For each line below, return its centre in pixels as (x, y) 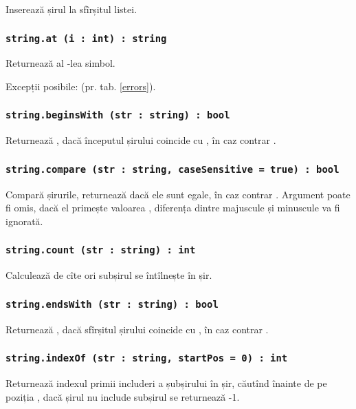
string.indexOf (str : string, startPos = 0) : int (147, 358)
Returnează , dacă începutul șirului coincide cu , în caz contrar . (141, 140)
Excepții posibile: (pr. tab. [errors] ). (81, 86)
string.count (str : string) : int (101, 250)
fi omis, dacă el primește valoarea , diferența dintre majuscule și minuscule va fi (173, 208)
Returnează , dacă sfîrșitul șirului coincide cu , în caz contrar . (137, 329)
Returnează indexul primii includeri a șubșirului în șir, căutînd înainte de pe (166, 383)
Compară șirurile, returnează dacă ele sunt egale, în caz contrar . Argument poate (178, 194)
